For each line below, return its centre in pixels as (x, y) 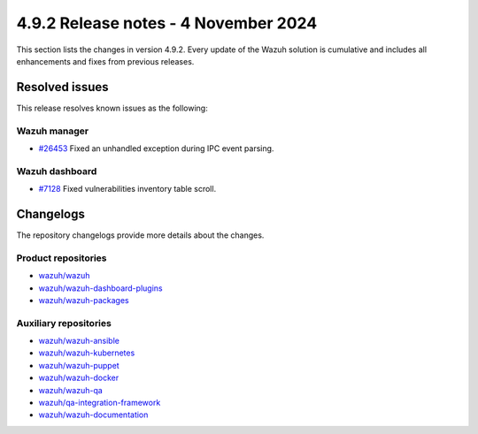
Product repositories (62, 258)
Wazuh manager (52, 131)
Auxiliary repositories (64, 323)
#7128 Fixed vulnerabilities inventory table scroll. (127, 189)
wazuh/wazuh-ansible (79, 341)
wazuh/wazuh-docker (79, 378)
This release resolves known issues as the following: (112, 108)
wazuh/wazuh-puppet (79, 365)
